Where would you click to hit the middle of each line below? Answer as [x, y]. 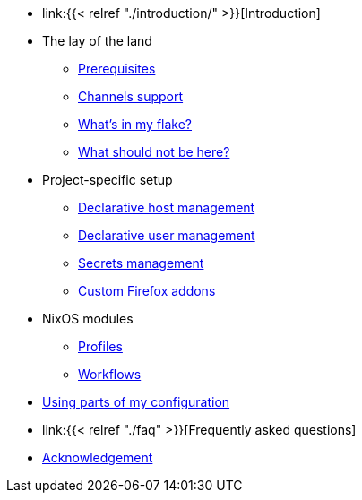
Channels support [131, 96]
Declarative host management [167, 207]
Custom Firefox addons [147, 291]
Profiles [100, 346]
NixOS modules [88, 319]
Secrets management [141, 263]
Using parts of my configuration [136, 402]
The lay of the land [97, 41]
